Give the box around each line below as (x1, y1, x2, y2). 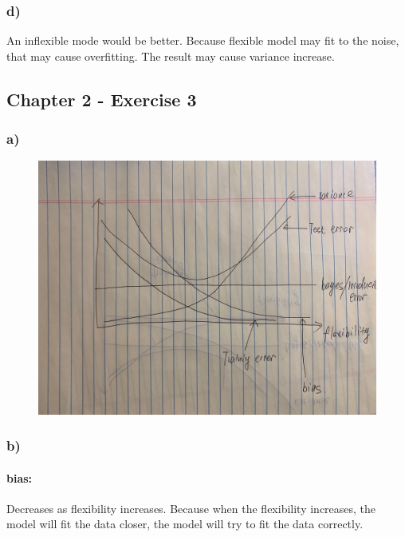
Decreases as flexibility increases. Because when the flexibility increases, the (6, 499, 376, 516)
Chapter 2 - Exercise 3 (6, 86, 197, 111)
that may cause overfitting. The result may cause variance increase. (6, 47, 335, 64)
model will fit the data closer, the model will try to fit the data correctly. (6, 515, 364, 532)
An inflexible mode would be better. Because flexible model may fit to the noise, (6, 32, 399, 49)
